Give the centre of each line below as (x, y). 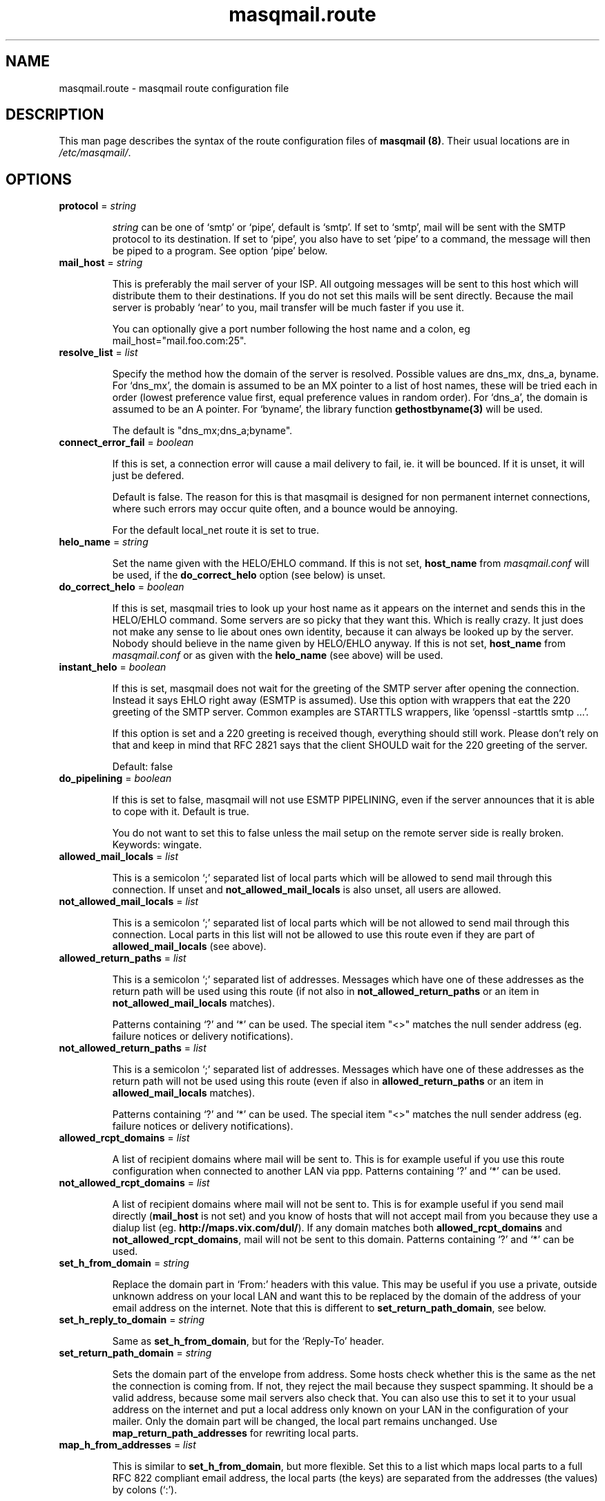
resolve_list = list (98, 353)
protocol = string (98, 206)
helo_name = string (104, 542)
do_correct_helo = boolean (122, 587)
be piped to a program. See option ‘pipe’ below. (220, 251)
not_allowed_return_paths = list (133, 1048)
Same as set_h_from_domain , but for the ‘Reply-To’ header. (248, 1341)
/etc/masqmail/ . (95, 153)
